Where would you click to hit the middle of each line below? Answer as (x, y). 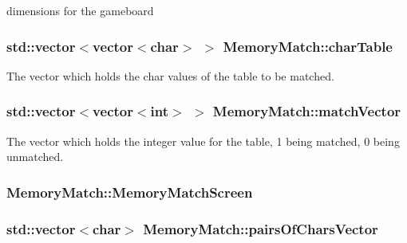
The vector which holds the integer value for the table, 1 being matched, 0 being (203, 141)
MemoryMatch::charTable (308, 46)
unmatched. (35, 157)
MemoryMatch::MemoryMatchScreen (130, 192)
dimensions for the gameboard (80, 10)
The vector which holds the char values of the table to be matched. (170, 75)
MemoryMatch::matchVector (307, 111)
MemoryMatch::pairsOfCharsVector (261, 228)
